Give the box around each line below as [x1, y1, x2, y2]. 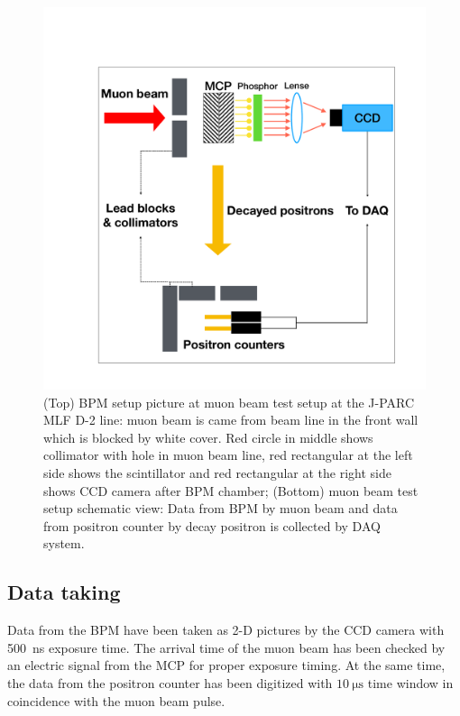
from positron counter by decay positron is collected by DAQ [43, 516, 381, 535]
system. [43, 534, 85, 553]
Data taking [7, 578, 121, 606]
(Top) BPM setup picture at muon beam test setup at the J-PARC [43, 392, 415, 411]
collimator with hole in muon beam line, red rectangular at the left [43, 445, 413, 464]
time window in [367, 673, 454, 692]
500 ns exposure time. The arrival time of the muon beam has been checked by [7, 638, 446, 656]
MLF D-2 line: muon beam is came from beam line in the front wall [43, 410, 419, 429]
